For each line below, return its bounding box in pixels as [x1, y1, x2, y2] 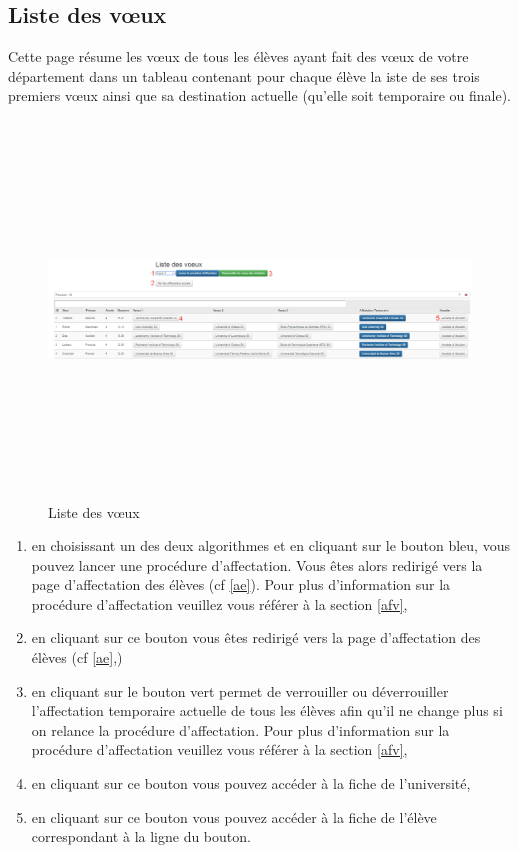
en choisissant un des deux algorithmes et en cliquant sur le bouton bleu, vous [31, 535, 510, 556]
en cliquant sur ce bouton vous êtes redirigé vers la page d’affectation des [31, 627, 481, 648]
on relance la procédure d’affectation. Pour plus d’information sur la [31, 719, 450, 740]
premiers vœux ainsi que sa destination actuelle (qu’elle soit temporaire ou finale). [8, 85, 511, 106]
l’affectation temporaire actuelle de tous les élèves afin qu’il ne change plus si [31, 700, 503, 721]
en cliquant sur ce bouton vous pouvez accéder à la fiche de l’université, [31, 773, 471, 794]
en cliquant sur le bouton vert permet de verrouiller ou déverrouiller [31, 680, 449, 701]
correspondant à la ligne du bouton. [31, 826, 251, 847]
